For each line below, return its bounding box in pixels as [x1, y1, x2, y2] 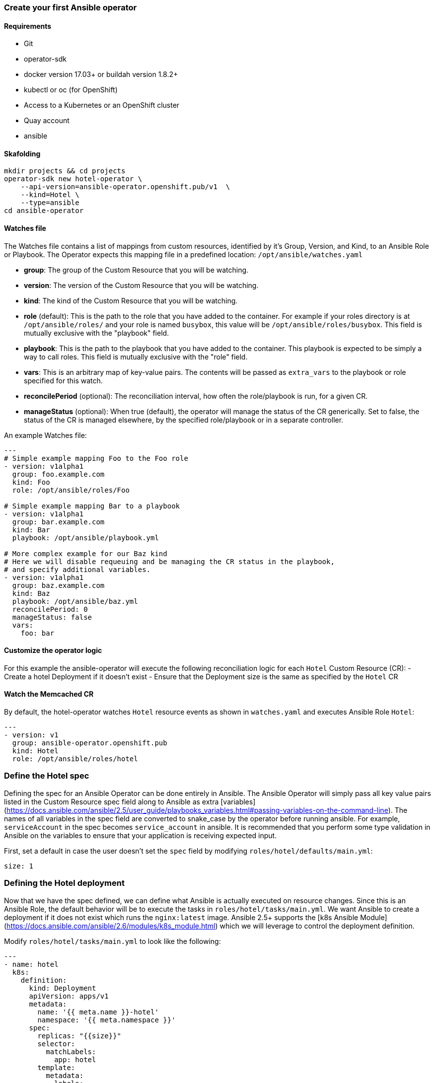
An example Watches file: [4, 431, 87, 439]
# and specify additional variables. [4, 565, 151, 574]
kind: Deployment [29, 984, 96, 992]
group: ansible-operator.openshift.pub [12, 739, 167, 747]
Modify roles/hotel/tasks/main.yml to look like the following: [4, 937, 221, 945]
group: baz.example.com [12, 581, 105, 589]
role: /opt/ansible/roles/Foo [12, 486, 130, 494]
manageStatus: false [12, 613, 92, 621]
